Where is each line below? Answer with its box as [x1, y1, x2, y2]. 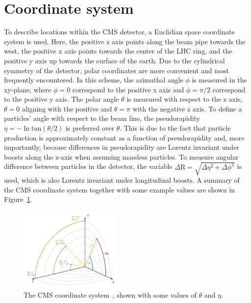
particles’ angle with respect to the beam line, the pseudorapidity [4, 113, 201, 123]
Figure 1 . [4, 194, 32, 204]
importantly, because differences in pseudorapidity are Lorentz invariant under [4, 142, 239, 152]
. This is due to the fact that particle [120, 123, 231, 133]
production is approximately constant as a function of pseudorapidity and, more [4, 132, 245, 142]
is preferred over [65, 123, 114, 133]
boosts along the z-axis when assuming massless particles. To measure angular [4, 151, 239, 162]
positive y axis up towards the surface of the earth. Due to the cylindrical [4, 55, 225, 65]
